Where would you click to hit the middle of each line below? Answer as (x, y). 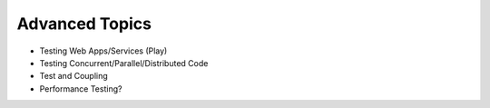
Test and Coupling (73, 76)
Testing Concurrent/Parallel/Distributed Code (124, 63)
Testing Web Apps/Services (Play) (103, 51)
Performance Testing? (81, 88)
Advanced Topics (84, 24)
